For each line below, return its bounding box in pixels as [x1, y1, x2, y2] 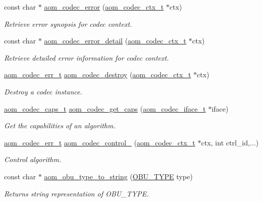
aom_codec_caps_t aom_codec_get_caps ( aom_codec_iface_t [4, 103, 206, 114]
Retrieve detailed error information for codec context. [4, 52, 169, 63]
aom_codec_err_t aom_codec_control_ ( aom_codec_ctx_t [4, 137, 196, 147]
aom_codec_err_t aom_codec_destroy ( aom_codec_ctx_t [4, 69, 191, 80]
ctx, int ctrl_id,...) [201, 137, 259, 147]
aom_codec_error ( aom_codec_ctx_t [44, 2, 164, 12]
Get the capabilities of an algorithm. [4, 120, 116, 131]
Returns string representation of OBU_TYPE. [4, 188, 149, 198]
